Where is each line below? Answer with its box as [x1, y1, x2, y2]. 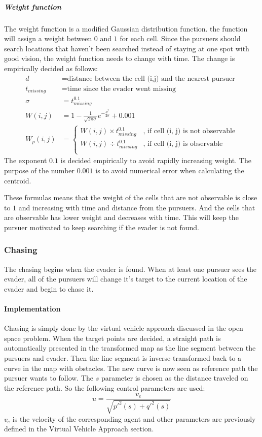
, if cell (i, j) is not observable [143, 128, 236, 135]
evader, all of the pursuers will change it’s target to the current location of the [4, 273, 247, 284]
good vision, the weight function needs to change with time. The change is [4, 53, 235, 64]
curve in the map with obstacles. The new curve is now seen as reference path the [4, 362, 258, 373]
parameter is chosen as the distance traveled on [101, 372, 248, 383]
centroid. [4, 175, 31, 185]
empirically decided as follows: [4, 63, 98, 73]
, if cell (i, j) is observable [143, 140, 223, 148]
